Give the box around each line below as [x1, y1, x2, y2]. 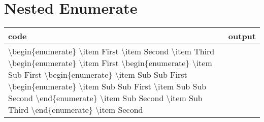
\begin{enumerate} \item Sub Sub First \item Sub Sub [8, 80, 207, 93]
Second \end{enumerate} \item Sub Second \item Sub [8, 92, 203, 104]
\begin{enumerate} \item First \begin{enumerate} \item [8, 57, 212, 69]
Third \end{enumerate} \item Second [8, 104, 143, 116]
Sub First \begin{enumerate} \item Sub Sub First [8, 69, 187, 81]
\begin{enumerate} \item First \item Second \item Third [8, 45, 215, 57]
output [228, 30, 256, 42]
